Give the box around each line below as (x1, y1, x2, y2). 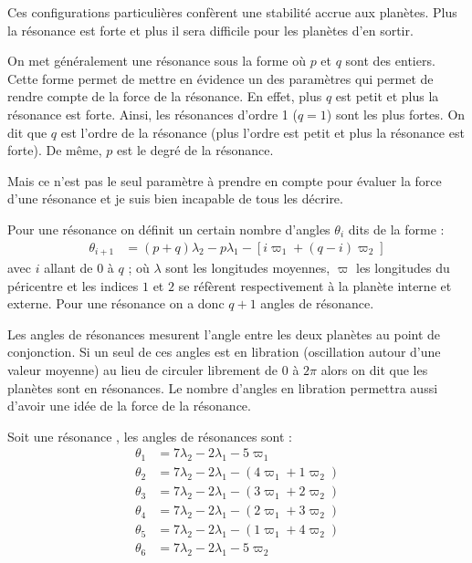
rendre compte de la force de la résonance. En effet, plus (7, 87, 322, 106)
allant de (44, 258, 93, 277)
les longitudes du (355, 258, 450, 277)
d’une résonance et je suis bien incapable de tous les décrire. (7, 189, 343, 208)
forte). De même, (7, 141, 102, 160)
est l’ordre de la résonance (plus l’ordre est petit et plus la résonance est (60, 122, 465, 141)
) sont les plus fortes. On (326, 104, 466, 123)
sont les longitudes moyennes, (165, 258, 330, 277)
